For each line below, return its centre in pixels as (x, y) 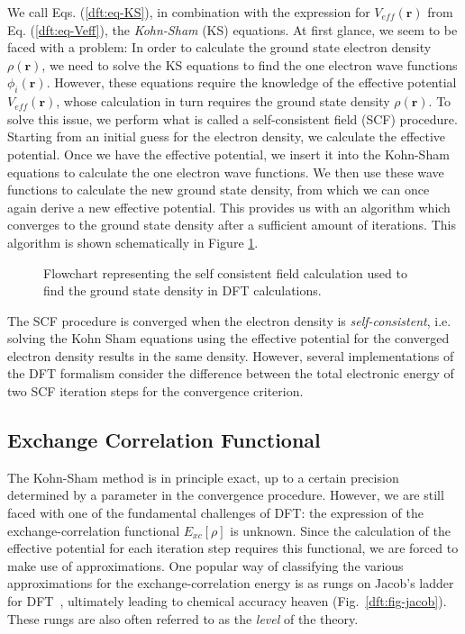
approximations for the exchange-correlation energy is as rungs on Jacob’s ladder (231, 583)
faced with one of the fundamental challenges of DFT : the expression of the (215, 513)
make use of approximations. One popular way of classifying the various (205, 565)
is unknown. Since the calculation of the (340, 530)
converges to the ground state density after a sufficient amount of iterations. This (232, 225)
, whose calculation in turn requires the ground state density (223, 101)
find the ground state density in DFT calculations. (182, 290)
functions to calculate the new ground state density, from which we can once (219, 190)
